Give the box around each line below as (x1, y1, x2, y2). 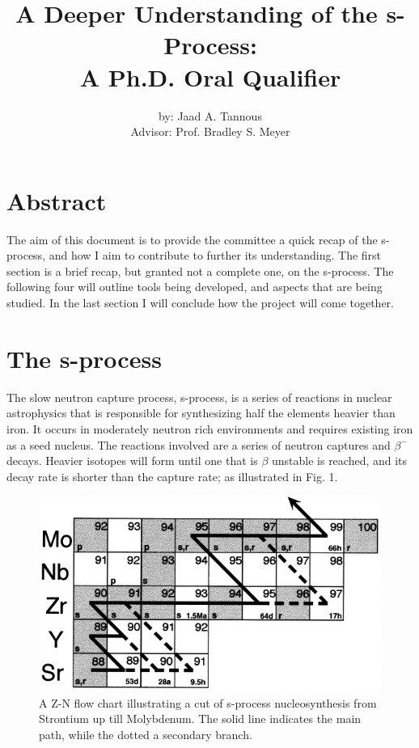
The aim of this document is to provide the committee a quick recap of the (6, 230, 378, 247)
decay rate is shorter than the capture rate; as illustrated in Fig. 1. (6, 467, 338, 484)
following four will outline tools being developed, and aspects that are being (6, 278, 383, 295)
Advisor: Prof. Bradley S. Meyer (130, 123, 290, 140)
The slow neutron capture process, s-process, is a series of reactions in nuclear (6, 388, 392, 405)
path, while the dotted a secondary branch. (39, 725, 252, 742)
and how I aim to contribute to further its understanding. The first (49, 247, 382, 264)
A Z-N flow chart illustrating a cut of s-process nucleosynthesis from (39, 694, 377, 711)
